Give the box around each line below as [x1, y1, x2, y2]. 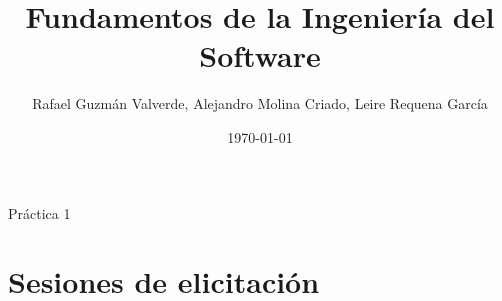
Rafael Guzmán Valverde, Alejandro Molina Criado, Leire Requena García [32, 93, 488, 114]
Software [199, 35, 321, 76]
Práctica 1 [8, 202, 71, 223]
